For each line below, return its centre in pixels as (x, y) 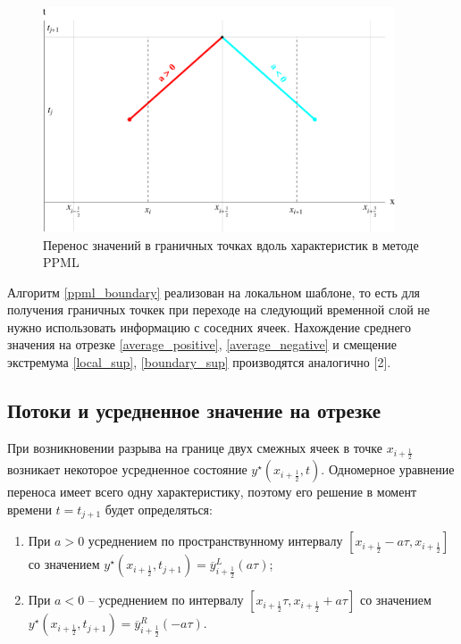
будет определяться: (159, 509)
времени (29, 509)
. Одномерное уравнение (388, 469)
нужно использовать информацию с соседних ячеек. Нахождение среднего (210, 326)
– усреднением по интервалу (166, 600)
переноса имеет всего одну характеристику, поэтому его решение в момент (212, 492)
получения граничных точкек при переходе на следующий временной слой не (219, 309)
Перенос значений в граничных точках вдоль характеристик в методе (231, 244)
